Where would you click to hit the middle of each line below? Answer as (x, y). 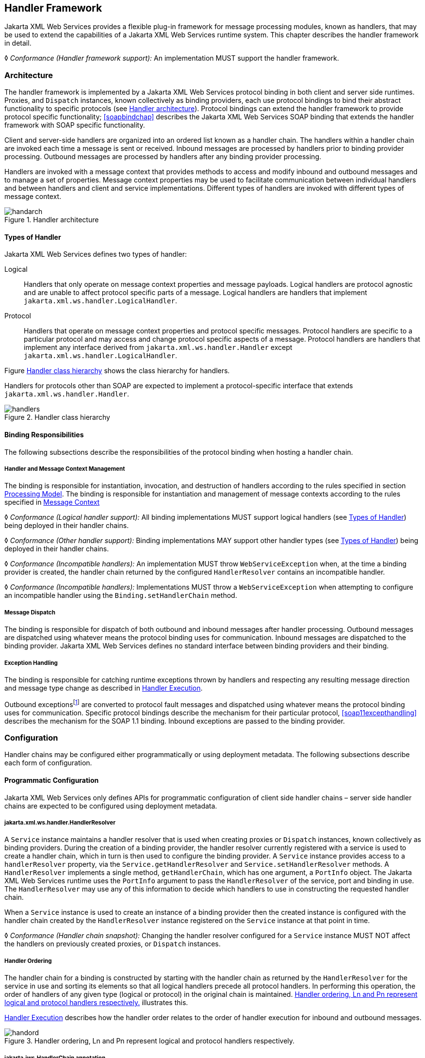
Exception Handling (31, 663)
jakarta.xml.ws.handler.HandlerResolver (60, 822)
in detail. (18, 43)
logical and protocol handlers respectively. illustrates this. (96, 1003)
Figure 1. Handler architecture (52, 220)
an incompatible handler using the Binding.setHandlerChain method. (121, 595)
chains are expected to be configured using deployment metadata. (111, 806)
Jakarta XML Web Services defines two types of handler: (96, 254)
